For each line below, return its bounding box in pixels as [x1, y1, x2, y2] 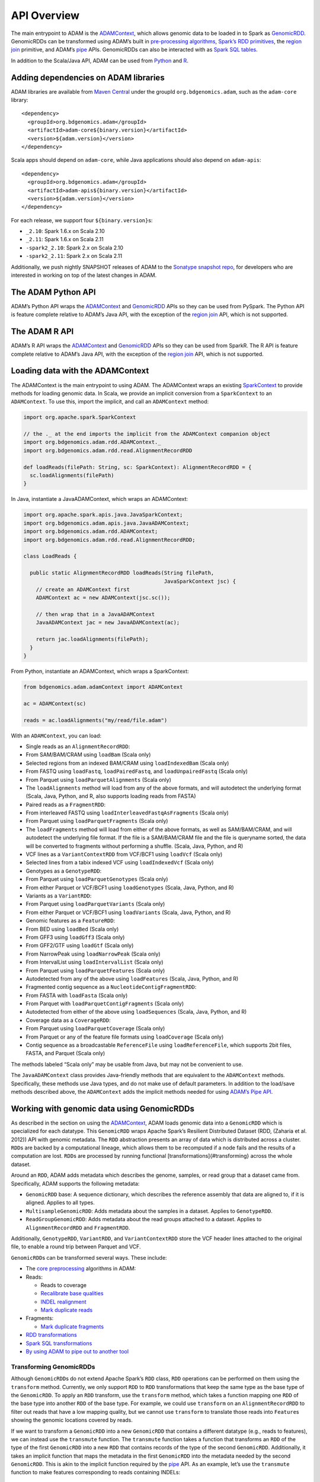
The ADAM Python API [11, 287, 96, 297]
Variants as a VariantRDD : [25, 892, 92, 899]
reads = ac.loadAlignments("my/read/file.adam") [23, 717, 168, 723]
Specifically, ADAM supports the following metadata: [11, 1180, 140, 1187]
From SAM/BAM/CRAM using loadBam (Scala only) [25, 751, 151, 758]
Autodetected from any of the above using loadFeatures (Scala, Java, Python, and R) [25, 975, 239, 982]
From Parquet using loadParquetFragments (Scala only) [25, 817, 168, 825]
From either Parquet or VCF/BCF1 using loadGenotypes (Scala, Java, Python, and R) [25, 884, 234, 891]
